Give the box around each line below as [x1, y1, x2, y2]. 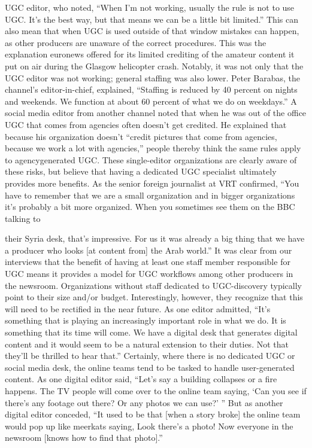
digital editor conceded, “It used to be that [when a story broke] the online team [5, 408, 301, 420]
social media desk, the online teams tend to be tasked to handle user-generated [5, 361, 295, 373]
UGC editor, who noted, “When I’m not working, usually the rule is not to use [5, 1, 295, 13]
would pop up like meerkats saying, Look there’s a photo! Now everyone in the [5, 419, 293, 432]
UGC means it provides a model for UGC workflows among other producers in [5, 267, 293, 280]
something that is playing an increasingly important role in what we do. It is [5, 314, 286, 327]
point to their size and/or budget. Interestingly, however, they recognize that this [5, 291, 303, 303]
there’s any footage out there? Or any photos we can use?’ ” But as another [5, 396, 283, 409]
